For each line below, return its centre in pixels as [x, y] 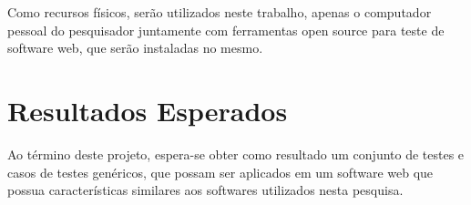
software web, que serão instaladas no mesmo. [135, 48]
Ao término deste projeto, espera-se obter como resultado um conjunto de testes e [236, 154]
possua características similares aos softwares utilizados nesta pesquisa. [205, 190]
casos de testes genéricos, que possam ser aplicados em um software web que [220, 172]
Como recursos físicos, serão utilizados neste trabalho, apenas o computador [220, 12]
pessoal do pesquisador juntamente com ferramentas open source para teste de [226, 30]
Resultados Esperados [148, 110]
